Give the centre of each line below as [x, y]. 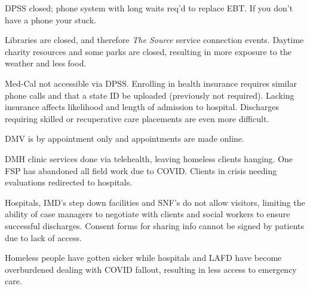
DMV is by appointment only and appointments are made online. [125, 139]
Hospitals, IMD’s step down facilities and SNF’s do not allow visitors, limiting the [155, 202]
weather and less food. [46, 63]
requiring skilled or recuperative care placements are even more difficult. [137, 118]
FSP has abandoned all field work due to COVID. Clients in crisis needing [141, 170]
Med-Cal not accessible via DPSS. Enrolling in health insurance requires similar [151, 83]
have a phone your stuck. [50, 19]
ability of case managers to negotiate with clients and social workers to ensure [148, 214]
